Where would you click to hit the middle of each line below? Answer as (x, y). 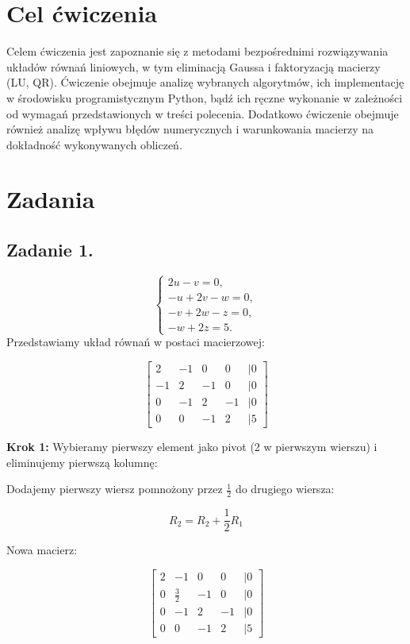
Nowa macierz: (42, 550)
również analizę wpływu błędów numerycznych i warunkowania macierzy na (190, 129)
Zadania (51, 199)
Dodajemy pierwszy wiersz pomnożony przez (115, 489)
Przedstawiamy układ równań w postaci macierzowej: (136, 342)
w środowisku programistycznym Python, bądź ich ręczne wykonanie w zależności (205, 97)
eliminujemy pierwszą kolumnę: (82, 462)
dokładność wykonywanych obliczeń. (94, 144)
